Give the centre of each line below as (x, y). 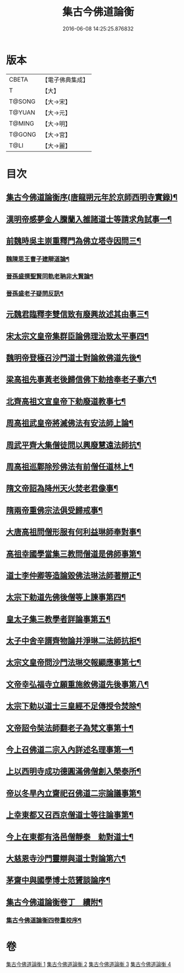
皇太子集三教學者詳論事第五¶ (58, 619)
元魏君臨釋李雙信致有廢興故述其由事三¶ (77, 314)
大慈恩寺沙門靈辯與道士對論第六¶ (66, 858)
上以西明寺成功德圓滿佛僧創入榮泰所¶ (74, 772)
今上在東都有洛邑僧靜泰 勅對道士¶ (70, 837)
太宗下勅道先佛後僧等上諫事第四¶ (66, 597)
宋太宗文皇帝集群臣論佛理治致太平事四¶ (77, 336)
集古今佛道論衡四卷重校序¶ (44, 920)
